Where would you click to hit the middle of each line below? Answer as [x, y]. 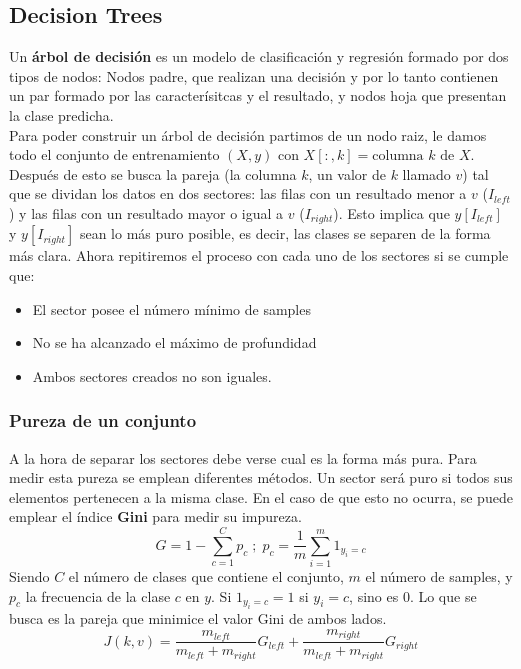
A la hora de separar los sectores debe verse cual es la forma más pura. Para [243, 457]
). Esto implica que [391, 212]
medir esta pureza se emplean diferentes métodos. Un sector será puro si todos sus [261, 477]
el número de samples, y [439, 576]
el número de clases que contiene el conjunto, [206, 576]
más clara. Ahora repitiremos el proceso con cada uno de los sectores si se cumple [259, 255]
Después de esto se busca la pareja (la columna [153, 173]
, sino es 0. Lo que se [413, 595]
